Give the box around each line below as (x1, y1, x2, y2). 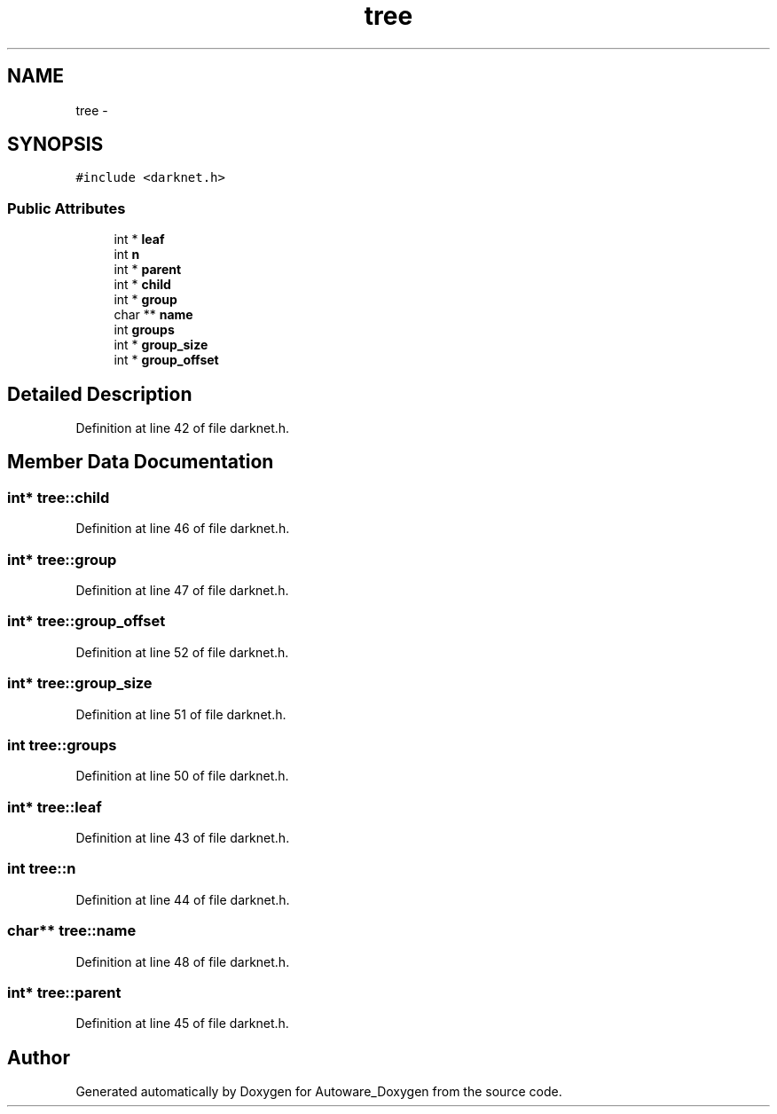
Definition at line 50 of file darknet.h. (75, 768, 289, 784)
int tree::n (7, 859, 76, 878)
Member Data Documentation (7, 451, 274, 474)
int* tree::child (7, 488, 110, 506)
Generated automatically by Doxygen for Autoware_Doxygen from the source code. (75, 1084, 562, 1100)
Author (7, 1046, 70, 1069)
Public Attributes (7, 199, 126, 217)
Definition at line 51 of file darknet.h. (75, 706, 286, 722)
